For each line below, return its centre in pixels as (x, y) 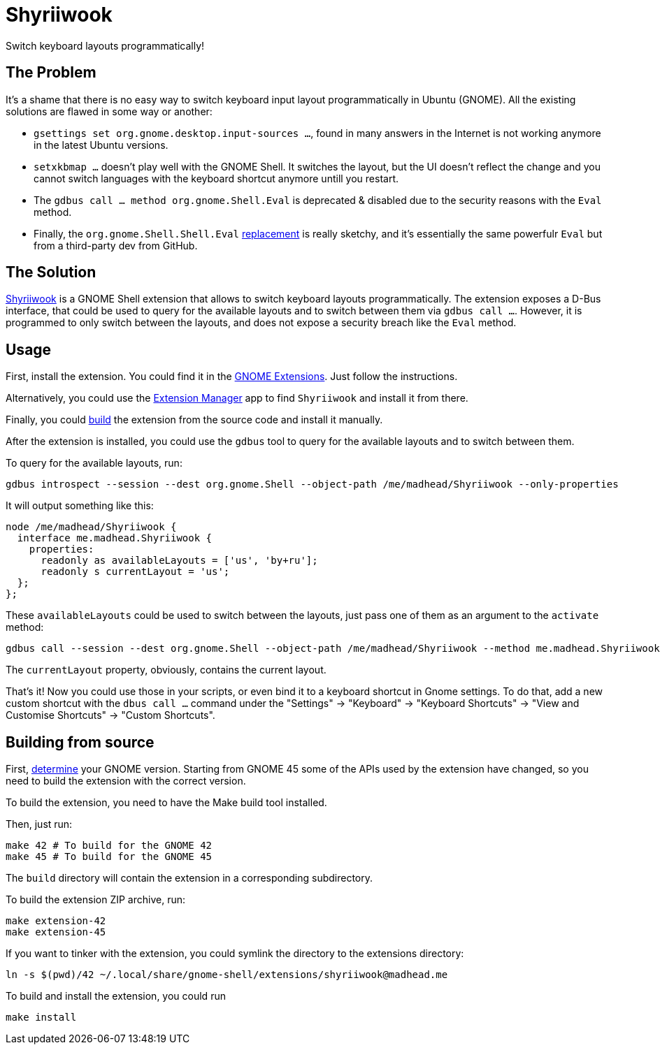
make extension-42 (56, 921)
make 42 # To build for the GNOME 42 (109, 846)
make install (41, 1018)
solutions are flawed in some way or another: (109, 111)
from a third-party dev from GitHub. (116, 245)
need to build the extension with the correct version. (126, 781)
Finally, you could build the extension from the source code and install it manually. (194, 420)
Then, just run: (39, 824)
